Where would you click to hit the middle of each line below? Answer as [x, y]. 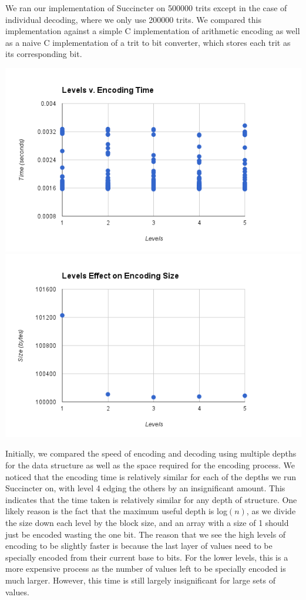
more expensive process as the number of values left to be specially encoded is [146, 569]
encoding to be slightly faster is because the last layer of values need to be [139, 546]
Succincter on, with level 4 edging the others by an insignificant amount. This [145, 488]
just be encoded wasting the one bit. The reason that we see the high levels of [146, 534]
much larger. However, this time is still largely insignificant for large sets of [140, 580]
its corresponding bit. [44, 54]
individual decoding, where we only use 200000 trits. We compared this [133, 19]
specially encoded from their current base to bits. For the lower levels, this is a [147, 557]
